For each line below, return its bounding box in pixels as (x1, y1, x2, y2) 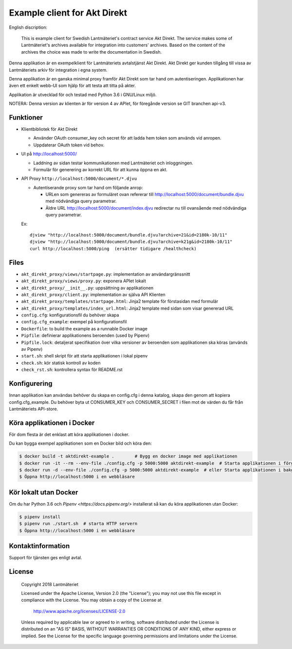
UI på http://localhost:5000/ (21, 151, 77, 157)
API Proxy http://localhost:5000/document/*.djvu (21, 176, 137, 181)
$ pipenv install (19, 514, 61, 519)
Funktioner (9, 113, 43, 121)
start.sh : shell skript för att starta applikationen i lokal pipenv (21, 353, 148, 359)
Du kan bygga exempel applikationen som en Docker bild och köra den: (9, 440, 152, 446)
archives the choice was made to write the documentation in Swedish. (21, 49, 162, 55)
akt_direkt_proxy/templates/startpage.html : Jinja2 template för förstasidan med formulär (21, 298, 219, 304)
